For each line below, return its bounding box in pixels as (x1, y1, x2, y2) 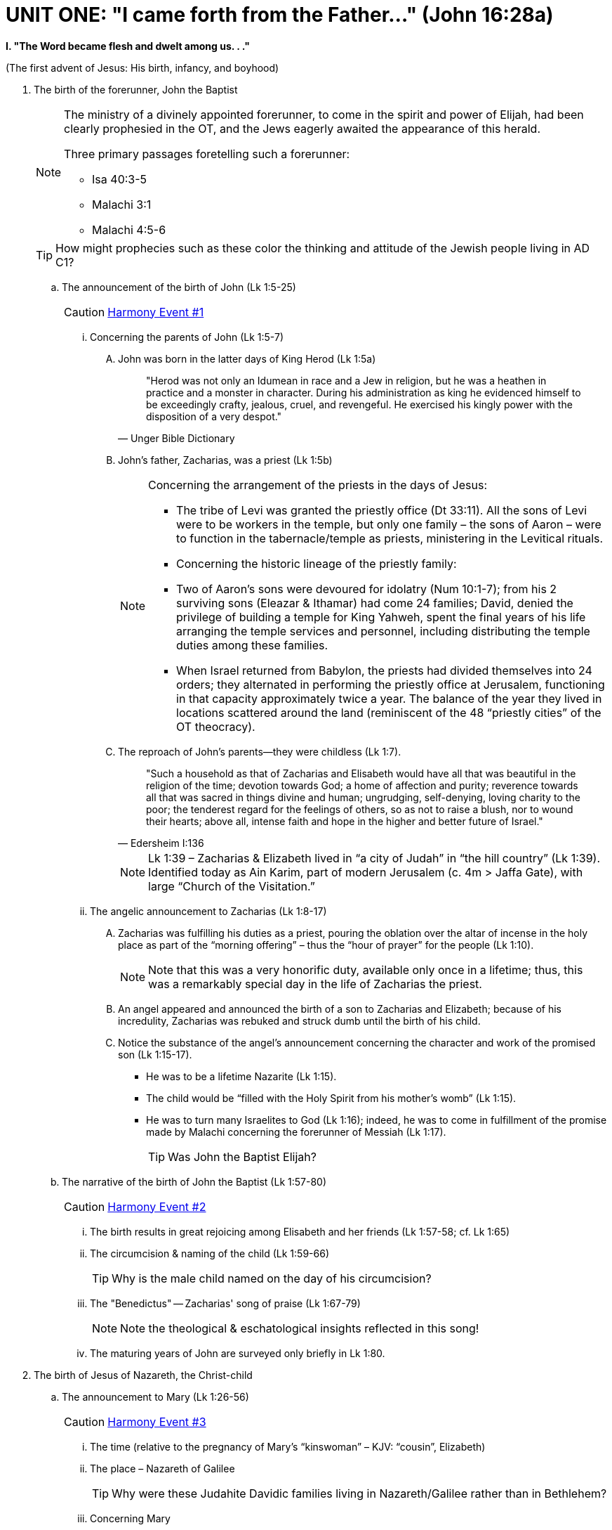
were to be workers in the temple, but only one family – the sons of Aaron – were (176, 517, 601, 531)
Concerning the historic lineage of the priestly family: (176, 556, 457, 571)
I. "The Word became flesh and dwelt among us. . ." (6, 39, 250, 52)
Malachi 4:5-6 (92, 222, 166, 237)
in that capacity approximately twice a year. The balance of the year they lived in (176, 691, 602, 706)
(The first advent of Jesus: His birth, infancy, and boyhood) (6, 61, 279, 74)
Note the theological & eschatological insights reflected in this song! (120, 1321, 479, 1335)
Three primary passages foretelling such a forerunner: (64, 146, 350, 161)
